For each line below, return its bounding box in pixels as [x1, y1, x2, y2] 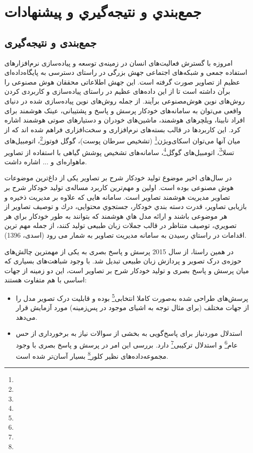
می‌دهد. [16, 312, 37, 322]
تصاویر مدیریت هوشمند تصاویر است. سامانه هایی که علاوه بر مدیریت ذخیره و [4, 192, 230, 202]
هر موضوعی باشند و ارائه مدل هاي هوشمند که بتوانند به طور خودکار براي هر [4, 210, 227, 221]
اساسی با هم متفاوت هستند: [4, 275, 87, 285]
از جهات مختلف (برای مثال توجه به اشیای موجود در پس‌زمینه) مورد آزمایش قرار [16, 302, 249, 313]
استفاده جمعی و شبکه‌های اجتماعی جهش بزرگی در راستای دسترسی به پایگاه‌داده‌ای [4, 67, 248, 77]
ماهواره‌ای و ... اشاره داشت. [4, 156, 87, 166]
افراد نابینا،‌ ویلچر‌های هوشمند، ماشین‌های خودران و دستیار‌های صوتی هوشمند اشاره [4, 115, 245, 125]
